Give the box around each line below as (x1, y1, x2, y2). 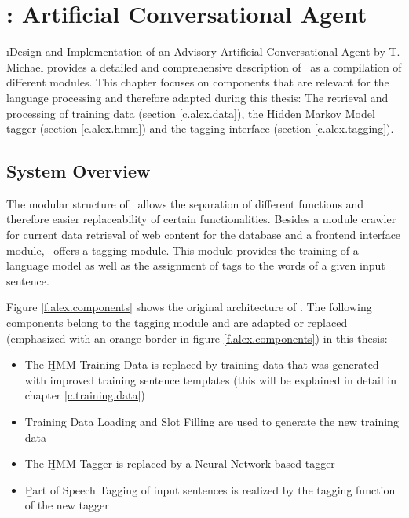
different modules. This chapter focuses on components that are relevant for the (6, 74, 389, 90)
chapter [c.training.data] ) (24, 387, 145, 403)
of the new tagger (24, 497, 109, 513)
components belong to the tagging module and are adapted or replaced (6, 314, 348, 331)
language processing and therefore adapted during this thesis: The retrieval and (6, 89, 389, 105)
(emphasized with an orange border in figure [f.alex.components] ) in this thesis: (6, 329, 388, 346)
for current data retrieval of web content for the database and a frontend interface (6, 226, 401, 243)
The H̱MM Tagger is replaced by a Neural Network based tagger (24, 455, 335, 472)
